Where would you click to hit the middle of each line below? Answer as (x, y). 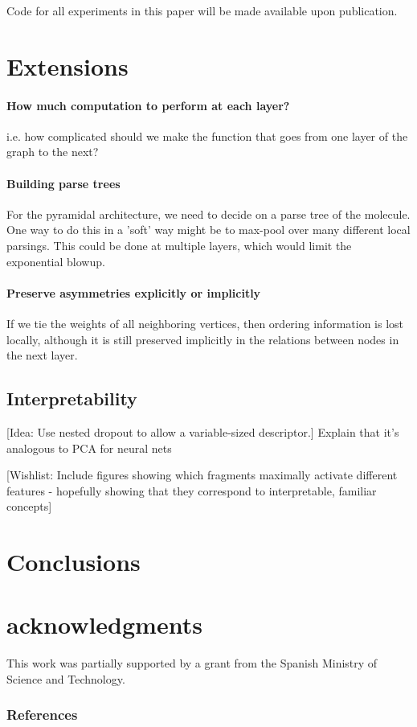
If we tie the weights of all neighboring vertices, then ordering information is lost (205, 323)
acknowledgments (104, 624)
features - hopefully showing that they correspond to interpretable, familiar (192, 490)
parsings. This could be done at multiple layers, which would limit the (179, 245)
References (42, 715)
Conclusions (74, 562)
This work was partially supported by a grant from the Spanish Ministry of (192, 663)
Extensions (67, 66)
